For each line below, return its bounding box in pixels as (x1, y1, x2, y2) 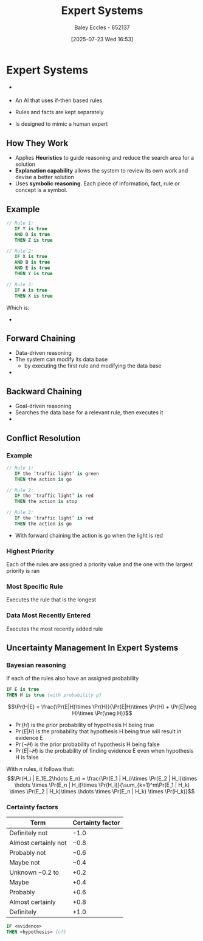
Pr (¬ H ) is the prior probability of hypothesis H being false (15, 741, 160, 748)
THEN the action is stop (14, 499, 78, 505)
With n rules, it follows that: (6, 765, 75, 773)
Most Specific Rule (6, 582, 63, 590)
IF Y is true (14, 225, 47, 231)
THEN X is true (14, 293, 53, 299)
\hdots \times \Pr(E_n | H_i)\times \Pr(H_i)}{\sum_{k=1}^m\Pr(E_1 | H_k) (14, 781, 190, 789)
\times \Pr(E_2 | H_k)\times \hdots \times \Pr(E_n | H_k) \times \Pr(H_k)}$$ (9, 788, 195, 795)
